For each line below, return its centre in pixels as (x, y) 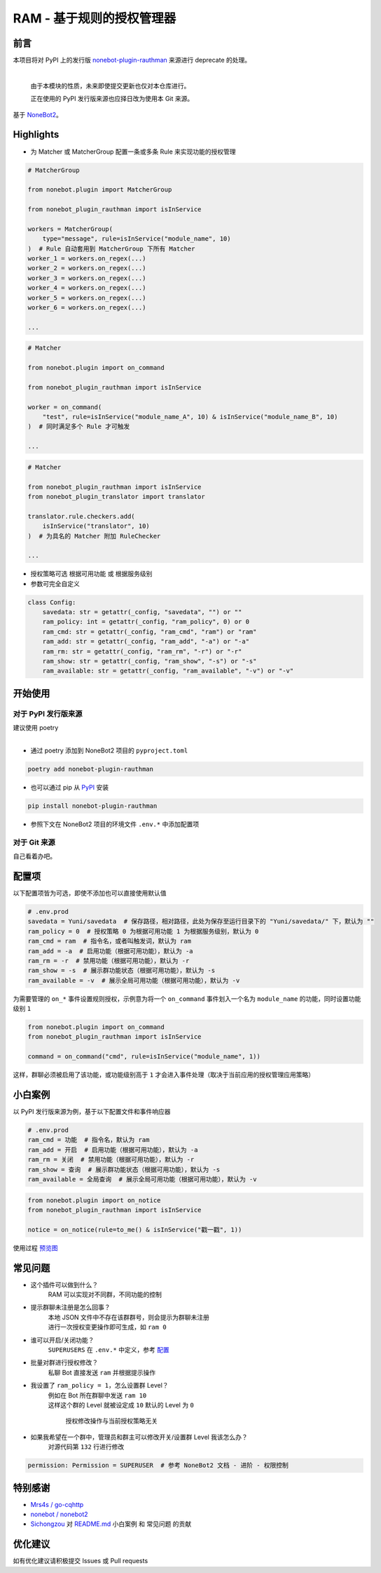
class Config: (52, 602)
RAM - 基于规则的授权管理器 (95, 18)
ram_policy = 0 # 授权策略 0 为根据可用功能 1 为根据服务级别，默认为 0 (143, 931)
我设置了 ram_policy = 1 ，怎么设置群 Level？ (99, 1386)
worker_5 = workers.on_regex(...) (87, 298)
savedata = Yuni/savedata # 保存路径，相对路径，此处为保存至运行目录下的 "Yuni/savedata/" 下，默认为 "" (201, 922)
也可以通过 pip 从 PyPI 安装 (69, 787)
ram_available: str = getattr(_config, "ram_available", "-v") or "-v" (168, 671)
